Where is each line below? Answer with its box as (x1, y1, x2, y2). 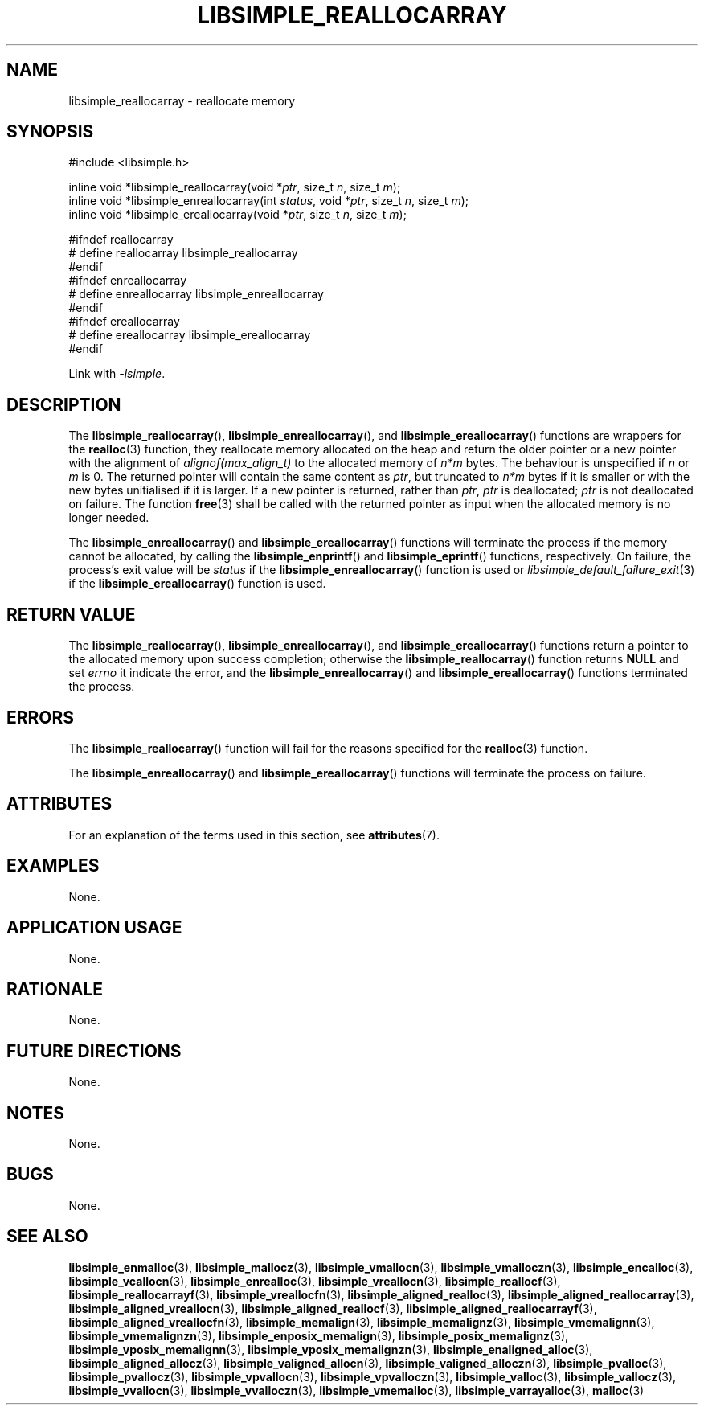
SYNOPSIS (6, 121, 94, 142)
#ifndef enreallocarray (68, 273, 187, 288)
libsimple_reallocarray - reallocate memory (68, 93, 296, 108)
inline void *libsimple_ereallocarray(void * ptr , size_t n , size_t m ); (68, 207, 407, 222)
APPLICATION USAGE (6, 917, 182, 938)
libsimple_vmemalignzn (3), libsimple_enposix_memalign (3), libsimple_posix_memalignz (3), (68, 1328, 569, 1343)
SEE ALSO (6, 1226, 88, 1247)
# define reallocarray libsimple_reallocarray (68, 246, 298, 260)
